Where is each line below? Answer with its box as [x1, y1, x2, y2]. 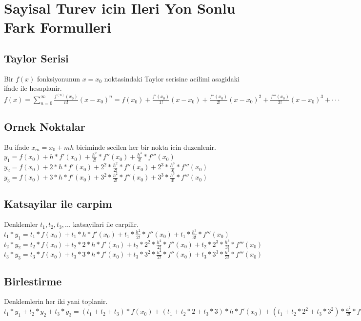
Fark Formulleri [4, 17, 111, 37]
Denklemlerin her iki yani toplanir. [4, 296, 108, 306]
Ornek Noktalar [4, 119, 85, 134]
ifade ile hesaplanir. [4, 83, 62, 93]
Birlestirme [4, 273, 62, 288]
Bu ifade [4, 141, 29, 152]
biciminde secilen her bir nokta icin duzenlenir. [76, 141, 216, 152]
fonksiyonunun [37, 73, 80, 83]
